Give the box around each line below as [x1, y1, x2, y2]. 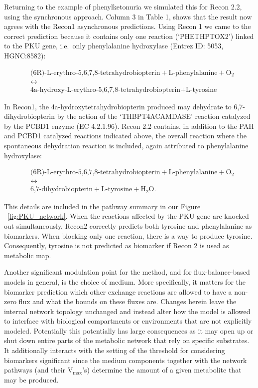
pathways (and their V [4, 365, 73, 375]
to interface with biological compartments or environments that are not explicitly [4, 316, 252, 326]
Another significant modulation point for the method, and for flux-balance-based [4, 267, 250, 277]
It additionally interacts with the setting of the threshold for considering [4, 345, 225, 356]
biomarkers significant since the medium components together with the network [4, 355, 247, 365]
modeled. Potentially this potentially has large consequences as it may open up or [4, 325, 254, 336]
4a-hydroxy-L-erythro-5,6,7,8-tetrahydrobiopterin [30, 86, 181, 93]
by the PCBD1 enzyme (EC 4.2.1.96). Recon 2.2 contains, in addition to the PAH [4, 120, 254, 131]
